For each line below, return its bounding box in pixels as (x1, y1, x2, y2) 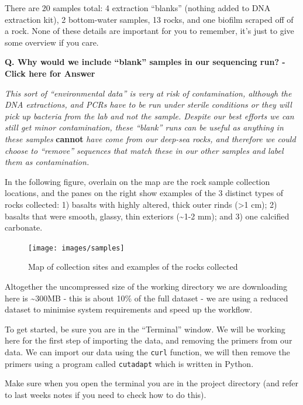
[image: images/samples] (28, 243, 125, 252)
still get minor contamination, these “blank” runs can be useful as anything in (5, 121, 284, 133)
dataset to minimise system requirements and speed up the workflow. (5, 303, 253, 315)
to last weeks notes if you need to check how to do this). (5, 388, 206, 400)
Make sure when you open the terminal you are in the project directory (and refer (5, 377, 299, 389)
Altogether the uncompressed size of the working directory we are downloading (5, 280, 288, 292)
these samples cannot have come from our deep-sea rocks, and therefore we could (5, 132, 296, 145)
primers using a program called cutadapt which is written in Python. (5, 357, 254, 369)
